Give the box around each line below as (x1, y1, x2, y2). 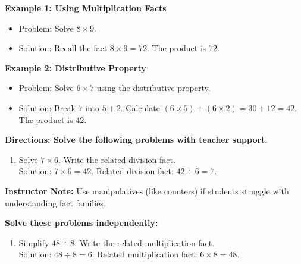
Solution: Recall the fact (18, 42, 108, 54)
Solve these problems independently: (5, 216, 158, 229)
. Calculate (120, 101, 160, 114)
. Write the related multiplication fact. (74, 236, 215, 249)
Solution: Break (18, 101, 76, 114)
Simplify (18, 236, 49, 249)
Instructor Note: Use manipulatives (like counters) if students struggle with (5, 184, 289, 197)
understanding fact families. (5, 196, 106, 209)
